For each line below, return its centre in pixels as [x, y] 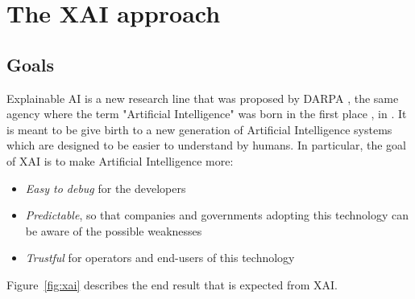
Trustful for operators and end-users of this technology [160, 258]
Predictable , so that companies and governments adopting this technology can [217, 215]
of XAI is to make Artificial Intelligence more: [120, 160]
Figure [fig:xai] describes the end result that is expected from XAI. [172, 284]
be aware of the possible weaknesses [114, 230]
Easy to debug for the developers [106, 188]
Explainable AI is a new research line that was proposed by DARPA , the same [203, 98]
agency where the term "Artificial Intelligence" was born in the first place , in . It [207, 114]
